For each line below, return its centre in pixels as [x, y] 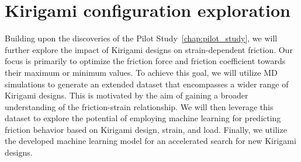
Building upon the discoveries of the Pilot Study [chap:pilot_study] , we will [141, 38]
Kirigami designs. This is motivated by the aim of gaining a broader [127, 95]
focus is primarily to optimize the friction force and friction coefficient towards [145, 61]
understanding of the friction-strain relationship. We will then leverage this [139, 106]
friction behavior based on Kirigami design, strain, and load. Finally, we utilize [146, 129]
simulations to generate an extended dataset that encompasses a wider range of [147, 84]
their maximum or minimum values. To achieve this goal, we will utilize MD [141, 72]
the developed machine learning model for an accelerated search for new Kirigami [150, 141]
